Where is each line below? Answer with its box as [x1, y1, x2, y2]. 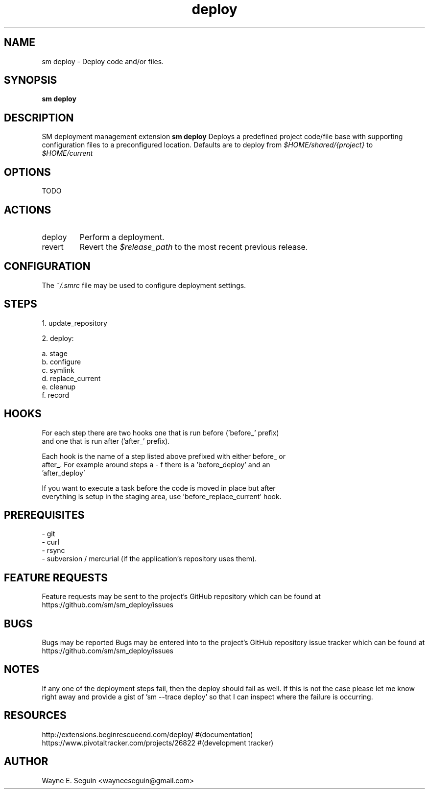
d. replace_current [42, 374, 101, 383]
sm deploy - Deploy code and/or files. [42, 57, 164, 66]
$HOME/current [42, 149, 93, 158]
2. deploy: [42, 334, 74, 342]
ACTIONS [4, 203, 51, 216]
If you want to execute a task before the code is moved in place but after [42, 483, 276, 492]
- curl [42, 538, 59, 547]
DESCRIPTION [4, 111, 74, 124]
